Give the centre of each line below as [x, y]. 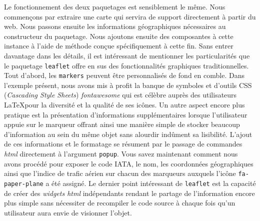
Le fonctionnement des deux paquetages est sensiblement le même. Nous [115, 6]
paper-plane [24, 184]
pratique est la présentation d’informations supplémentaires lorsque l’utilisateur [126, 114]
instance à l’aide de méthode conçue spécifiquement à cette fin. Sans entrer [119, 46]
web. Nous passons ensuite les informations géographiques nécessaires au [115, 26]
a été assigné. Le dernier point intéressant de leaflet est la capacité [151, 183]
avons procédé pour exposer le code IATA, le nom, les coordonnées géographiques [129, 163]
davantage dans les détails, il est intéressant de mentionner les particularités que [127, 55]
